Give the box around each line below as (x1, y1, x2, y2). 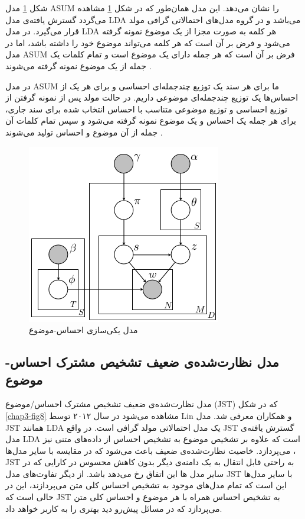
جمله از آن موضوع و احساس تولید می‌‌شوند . (5, 125, 163, 138)
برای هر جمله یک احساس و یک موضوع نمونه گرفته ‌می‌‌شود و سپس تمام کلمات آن (5, 114, 296, 127)
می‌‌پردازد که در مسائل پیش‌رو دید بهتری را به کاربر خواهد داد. (5, 502, 222, 514)
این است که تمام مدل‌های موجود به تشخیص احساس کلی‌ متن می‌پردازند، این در (5, 479, 287, 491)
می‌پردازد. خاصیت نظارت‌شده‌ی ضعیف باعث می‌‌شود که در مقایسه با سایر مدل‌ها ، (5, 444, 296, 456)
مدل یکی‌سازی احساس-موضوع (29, 324, 138, 336)
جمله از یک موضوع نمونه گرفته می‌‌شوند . (5, 59, 152, 72)
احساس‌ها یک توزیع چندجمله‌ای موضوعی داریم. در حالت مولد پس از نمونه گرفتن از (5, 91, 299, 104)
